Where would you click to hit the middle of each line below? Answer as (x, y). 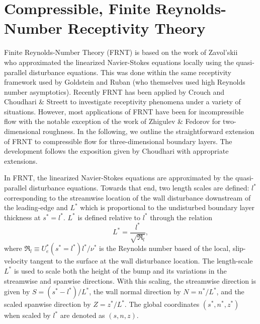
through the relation (181, 217)
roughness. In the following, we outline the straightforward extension (149, 131)
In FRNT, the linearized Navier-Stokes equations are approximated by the (119, 178)
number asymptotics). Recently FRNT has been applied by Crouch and (114, 91)
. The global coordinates (162, 304)
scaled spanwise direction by (48, 304)
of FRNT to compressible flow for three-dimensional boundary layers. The (118, 141)
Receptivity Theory (137, 28)
